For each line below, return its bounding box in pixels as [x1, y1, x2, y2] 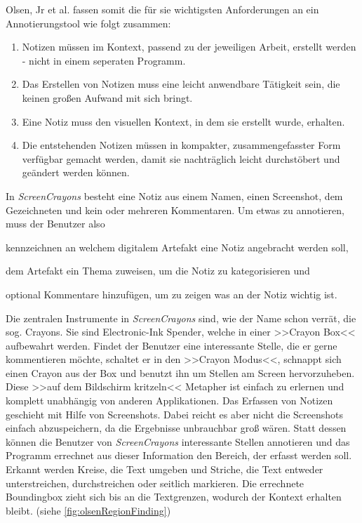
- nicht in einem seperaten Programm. [22, 53, 186, 67]
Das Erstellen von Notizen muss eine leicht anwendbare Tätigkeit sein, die [22, 77, 340, 91]
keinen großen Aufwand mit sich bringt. [22, 90, 193, 105]
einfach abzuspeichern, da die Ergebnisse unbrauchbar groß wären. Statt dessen [6, 421, 347, 435]
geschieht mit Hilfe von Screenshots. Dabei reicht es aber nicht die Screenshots [6, 406, 344, 421]
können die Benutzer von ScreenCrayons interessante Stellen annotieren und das [6, 434, 350, 449]
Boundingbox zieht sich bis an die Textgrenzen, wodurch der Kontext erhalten [6, 489, 342, 504]
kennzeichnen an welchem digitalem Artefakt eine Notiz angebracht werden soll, [6, 239, 349, 254]
